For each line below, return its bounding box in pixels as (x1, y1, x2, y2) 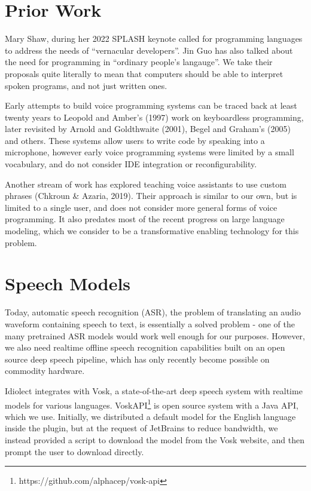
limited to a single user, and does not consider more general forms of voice (5, 201, 278, 213)
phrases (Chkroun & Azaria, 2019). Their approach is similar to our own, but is (5, 189, 297, 202)
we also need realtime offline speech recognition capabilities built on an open (5, 341, 285, 354)
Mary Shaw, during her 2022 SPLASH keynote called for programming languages (5, 32, 303, 45)
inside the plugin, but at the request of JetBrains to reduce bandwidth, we (5, 422, 278, 434)
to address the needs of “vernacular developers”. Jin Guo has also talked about (5, 44, 293, 56)
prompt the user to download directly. (5, 445, 144, 458)
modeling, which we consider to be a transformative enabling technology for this (5, 225, 299, 237)
